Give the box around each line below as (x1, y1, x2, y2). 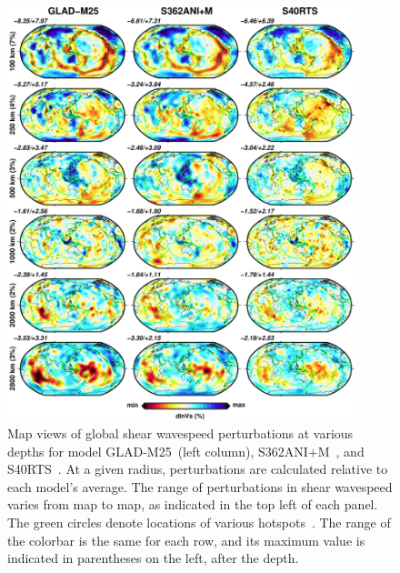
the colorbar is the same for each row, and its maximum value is (7, 530, 365, 549)
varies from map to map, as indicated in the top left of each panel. (7, 495, 378, 514)
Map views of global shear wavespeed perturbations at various (7, 423, 354, 442)
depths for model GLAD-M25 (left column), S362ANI (7, 441, 308, 460)
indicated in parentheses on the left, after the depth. (7, 548, 299, 568)
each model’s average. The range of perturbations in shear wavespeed (7, 477, 393, 496)
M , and (317, 441, 365, 460)
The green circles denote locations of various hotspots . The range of (7, 512, 391, 531)
